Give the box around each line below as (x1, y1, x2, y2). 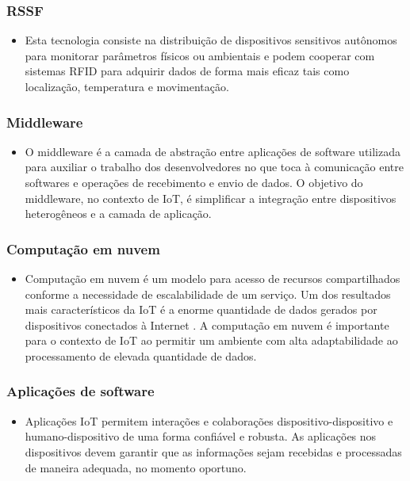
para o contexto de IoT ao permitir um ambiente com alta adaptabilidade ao (25, 332, 398, 349)
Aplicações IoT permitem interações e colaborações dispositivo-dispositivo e (25, 412, 393, 429)
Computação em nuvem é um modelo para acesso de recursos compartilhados (25, 270, 400, 286)
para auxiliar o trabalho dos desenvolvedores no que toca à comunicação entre (25, 158, 404, 175)
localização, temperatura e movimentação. (25, 78, 229, 94)
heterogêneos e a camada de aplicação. (25, 205, 212, 222)
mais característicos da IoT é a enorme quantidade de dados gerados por (25, 301, 377, 318)
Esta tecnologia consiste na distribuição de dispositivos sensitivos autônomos (25, 32, 397, 48)
